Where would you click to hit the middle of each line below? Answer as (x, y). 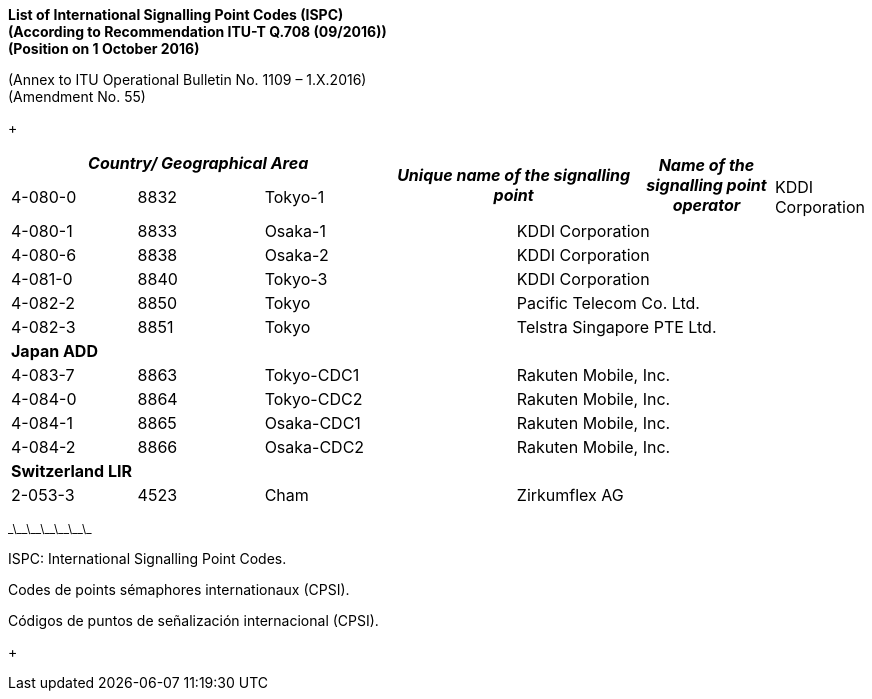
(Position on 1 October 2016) (104, 48)
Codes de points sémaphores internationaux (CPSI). (179, 589)
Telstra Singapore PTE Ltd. (616, 327)
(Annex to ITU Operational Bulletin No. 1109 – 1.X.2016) (187, 79)
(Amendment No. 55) (77, 96)
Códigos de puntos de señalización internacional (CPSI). (193, 620)
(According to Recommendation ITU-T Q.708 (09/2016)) (197, 31)
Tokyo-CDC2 (313, 399)
